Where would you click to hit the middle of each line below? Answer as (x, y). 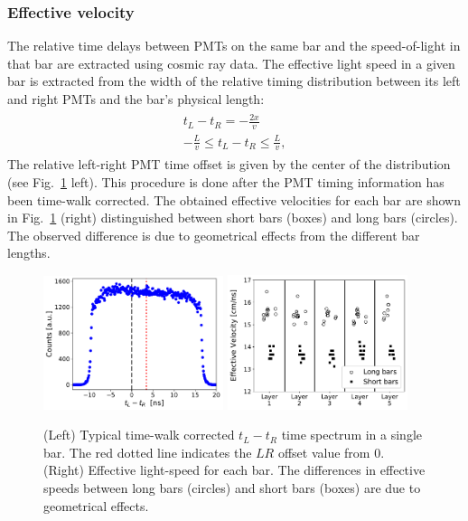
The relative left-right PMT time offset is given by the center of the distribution (229, 164)
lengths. (29, 253)
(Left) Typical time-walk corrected (139, 435)
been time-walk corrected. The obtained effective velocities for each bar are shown (234, 199)
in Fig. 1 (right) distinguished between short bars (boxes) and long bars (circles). (233, 218)
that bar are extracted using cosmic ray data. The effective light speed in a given (231, 63)
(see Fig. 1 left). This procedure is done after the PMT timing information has (226, 181)
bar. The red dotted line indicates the (148, 452)
